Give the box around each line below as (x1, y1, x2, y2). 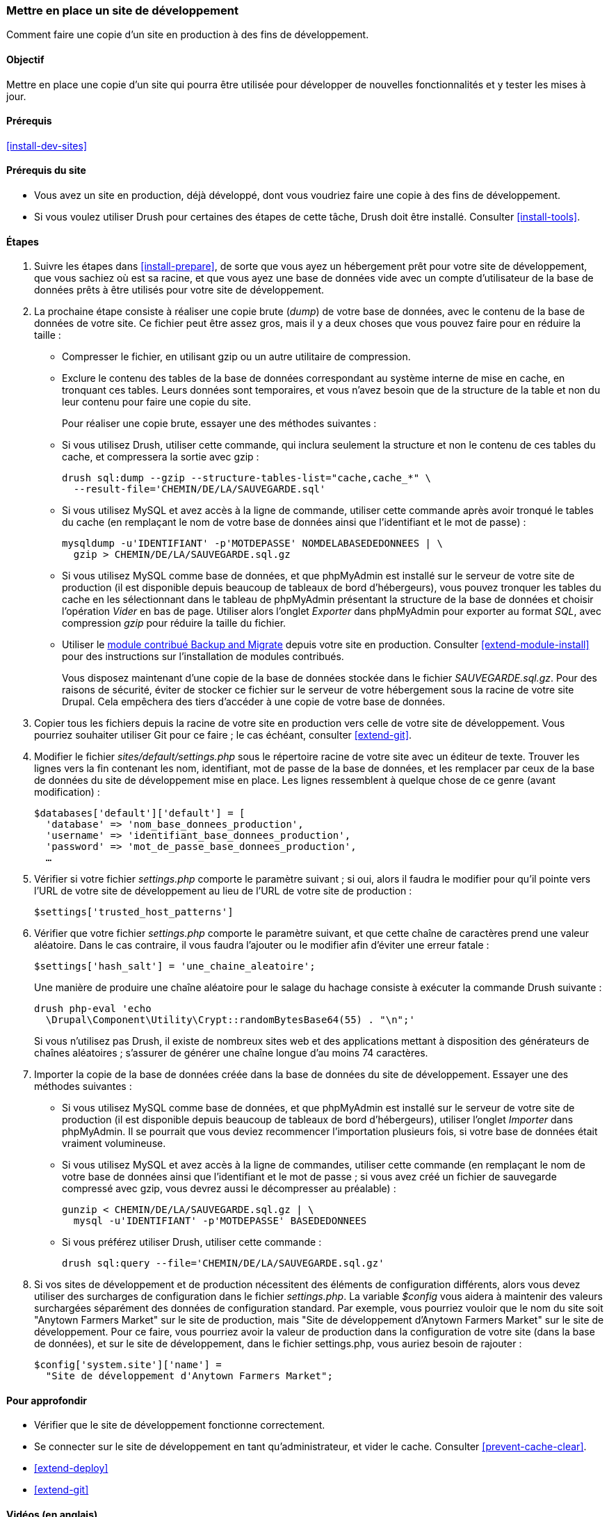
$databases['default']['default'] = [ (34, 808, 245, 819)
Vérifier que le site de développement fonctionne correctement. (34, 1419, 325, 1431)
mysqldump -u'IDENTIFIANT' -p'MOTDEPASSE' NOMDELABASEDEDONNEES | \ (62, 538, 443, 549)
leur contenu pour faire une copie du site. (62, 396, 251, 408)
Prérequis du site (6, 164, 86, 177)
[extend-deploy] (34, 1462, 108, 1475)
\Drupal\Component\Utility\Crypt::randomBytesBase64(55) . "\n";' (45, 1014, 415, 1026)
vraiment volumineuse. (62, 1137, 166, 1150)
